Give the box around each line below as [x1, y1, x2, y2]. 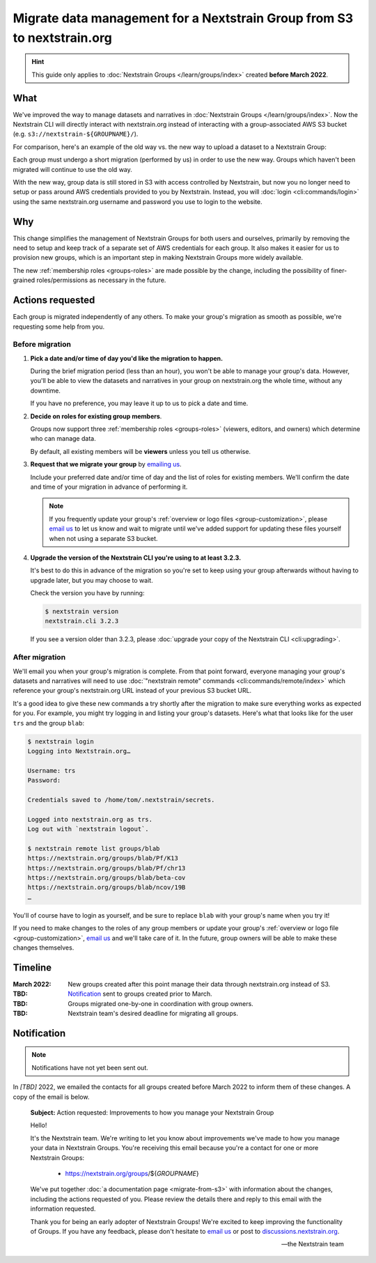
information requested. [30, 1205, 96, 1213]
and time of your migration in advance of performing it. [30, 483, 188, 491]
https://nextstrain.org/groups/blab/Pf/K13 [27, 854, 179, 863]
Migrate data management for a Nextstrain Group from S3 [13, 10, 354, 26]
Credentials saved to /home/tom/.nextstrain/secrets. [27, 796, 215, 803]
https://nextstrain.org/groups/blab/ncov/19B [27, 884, 186, 891]
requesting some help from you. [13, 322, 104, 331]
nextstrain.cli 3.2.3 [45, 617, 119, 625]
